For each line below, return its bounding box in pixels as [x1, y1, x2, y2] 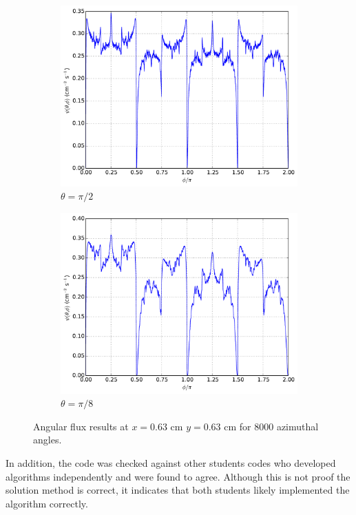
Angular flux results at [33, 419, 129, 433]
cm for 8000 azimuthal [224, 419, 319, 433]
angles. [33, 432, 62, 447]
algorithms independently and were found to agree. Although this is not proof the [6, 469, 350, 483]
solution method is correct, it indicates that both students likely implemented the [6, 483, 350, 497]
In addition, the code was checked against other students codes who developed [6, 455, 336, 470]
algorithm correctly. [6, 496, 88, 510]
